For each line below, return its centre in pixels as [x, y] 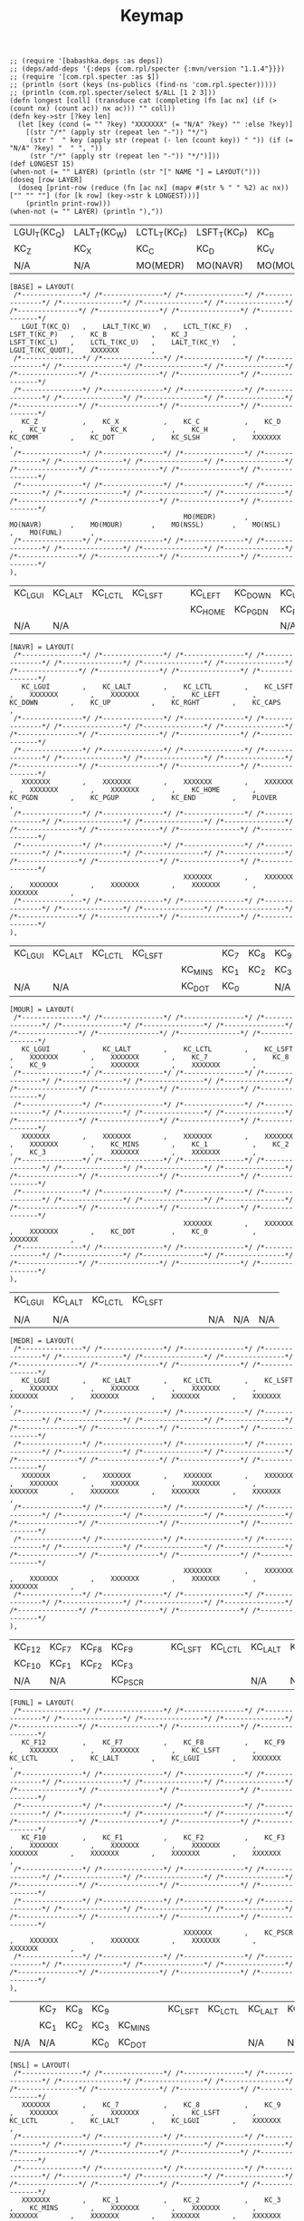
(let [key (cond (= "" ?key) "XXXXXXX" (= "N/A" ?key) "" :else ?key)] [156, 125]
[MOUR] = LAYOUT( [42, 1009]
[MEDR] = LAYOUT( [42, 1341]
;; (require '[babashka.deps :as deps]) [87, 61]
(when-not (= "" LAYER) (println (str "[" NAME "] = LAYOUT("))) [135, 172]
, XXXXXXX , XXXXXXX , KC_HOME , [133, 789]
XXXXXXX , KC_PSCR [238, 1933]
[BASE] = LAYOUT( [42, 286]
